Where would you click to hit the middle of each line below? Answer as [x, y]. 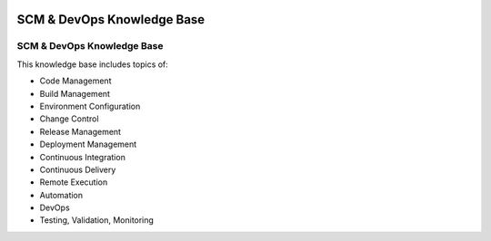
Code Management [75, 81]
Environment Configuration [90, 106]
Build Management [75, 93]
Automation [61, 195]
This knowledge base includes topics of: [92, 64]
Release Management [80, 131]
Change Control [69, 119]
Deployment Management [88, 144]
